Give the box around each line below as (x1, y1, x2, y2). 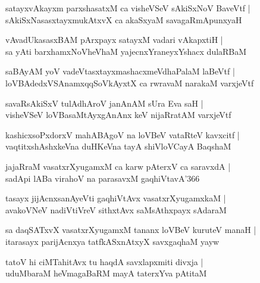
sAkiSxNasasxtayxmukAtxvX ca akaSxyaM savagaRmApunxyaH (5, 13, 242, 26)
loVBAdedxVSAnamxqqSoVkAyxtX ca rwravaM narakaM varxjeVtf (5, 76, 254, 89)
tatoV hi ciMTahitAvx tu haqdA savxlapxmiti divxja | (5, 255, 203, 268)
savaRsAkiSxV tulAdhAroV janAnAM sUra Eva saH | (5, 97, 203, 109)
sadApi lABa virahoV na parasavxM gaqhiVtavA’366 (5, 172, 200, 184)
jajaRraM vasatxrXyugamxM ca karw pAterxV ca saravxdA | (5, 160, 231, 172)
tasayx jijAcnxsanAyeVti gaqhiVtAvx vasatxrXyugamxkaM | (5, 192, 226, 204)
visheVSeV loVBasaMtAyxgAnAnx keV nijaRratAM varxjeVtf (5, 108, 231, 121)
